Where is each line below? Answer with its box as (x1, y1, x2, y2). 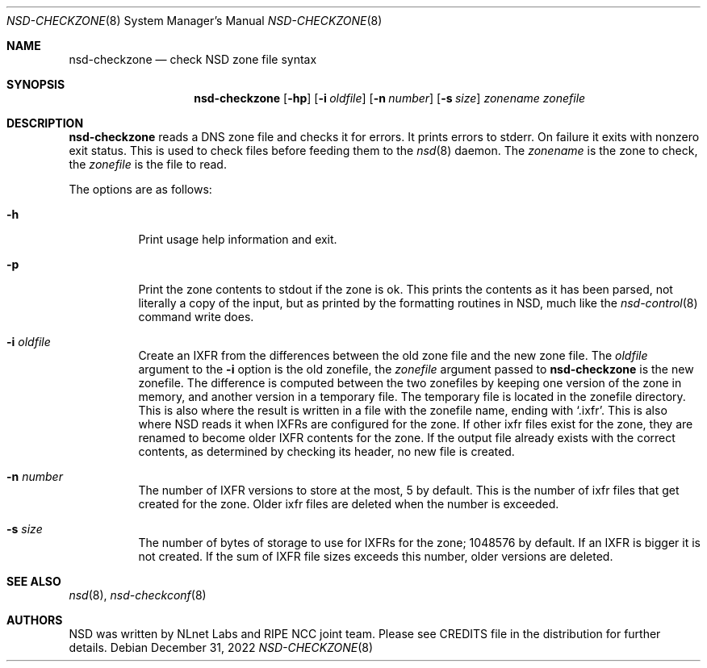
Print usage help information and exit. (138, 232, 337, 246)
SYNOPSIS (6, 77, 65, 91)
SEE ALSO (6, 574, 61, 588)
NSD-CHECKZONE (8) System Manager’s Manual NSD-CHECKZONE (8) (6, 14, 383, 27)
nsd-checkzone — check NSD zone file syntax (69, 52, 317, 66)
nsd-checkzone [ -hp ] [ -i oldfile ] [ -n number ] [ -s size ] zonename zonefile (194, 91, 586, 105)
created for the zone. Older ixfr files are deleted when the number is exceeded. (138, 497, 559, 511)
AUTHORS (6, 613, 63, 627)
